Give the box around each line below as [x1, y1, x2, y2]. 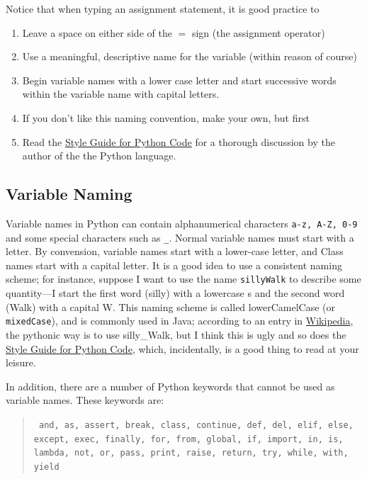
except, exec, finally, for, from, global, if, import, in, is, [33, 434, 344, 444]
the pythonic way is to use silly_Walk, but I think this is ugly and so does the [6, 327, 346, 342]
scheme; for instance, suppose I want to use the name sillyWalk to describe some [6, 271, 361, 286]
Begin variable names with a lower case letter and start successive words [22, 72, 337, 87]
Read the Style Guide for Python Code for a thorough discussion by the [22, 134, 335, 149]
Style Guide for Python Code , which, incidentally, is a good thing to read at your [6, 341, 359, 356]
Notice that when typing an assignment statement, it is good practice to [6, 1, 320, 16]
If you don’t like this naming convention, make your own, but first [22, 110, 310, 125]
